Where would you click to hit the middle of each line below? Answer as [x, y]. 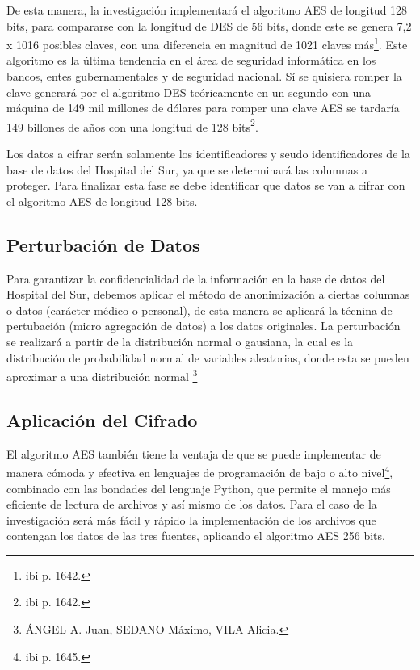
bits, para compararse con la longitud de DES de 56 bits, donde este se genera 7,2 [209, 25]
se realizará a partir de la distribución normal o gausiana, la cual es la [180, 342]
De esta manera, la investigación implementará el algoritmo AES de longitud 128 [207, 10]
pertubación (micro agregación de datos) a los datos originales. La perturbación [204, 326]
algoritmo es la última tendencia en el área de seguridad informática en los [191, 60]
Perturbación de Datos [103, 244]
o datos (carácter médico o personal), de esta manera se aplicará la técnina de [199, 310]
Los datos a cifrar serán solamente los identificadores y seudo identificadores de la [208, 154]
